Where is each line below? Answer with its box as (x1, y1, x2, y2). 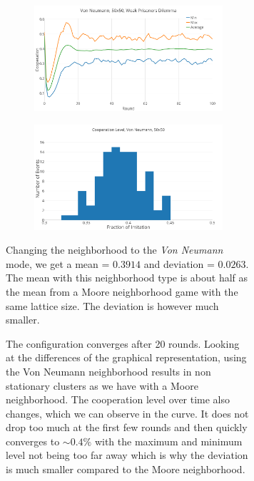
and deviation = (143, 256, 215, 271)
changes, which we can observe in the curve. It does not (6, 405, 249, 420)
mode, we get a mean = (6, 256, 110, 271)
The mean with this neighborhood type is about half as (6, 270, 248, 285)
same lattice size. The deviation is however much (6, 298, 219, 313)
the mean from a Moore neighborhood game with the (6, 284, 238, 299)
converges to (6, 433, 60, 448)
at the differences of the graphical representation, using (6, 350, 247, 365)
